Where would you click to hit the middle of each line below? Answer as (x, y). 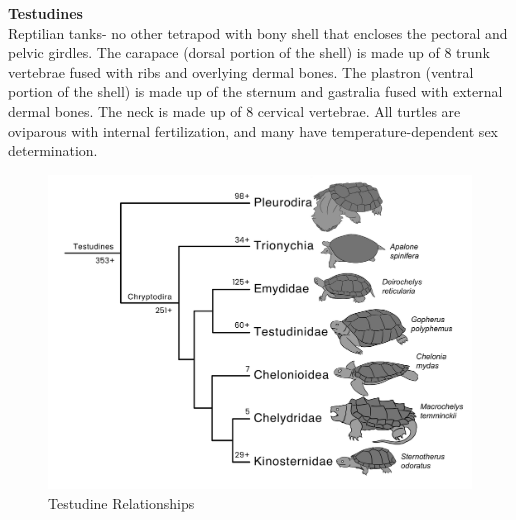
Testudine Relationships (121, 502)
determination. (53, 150)
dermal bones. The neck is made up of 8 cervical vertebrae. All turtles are (234, 110)
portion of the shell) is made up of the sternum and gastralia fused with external (255, 91)
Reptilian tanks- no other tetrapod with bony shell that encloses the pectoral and (258, 32)
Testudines (45, 13)
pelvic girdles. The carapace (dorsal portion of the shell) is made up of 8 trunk (249, 52)
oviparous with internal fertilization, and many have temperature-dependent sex (253, 130)
